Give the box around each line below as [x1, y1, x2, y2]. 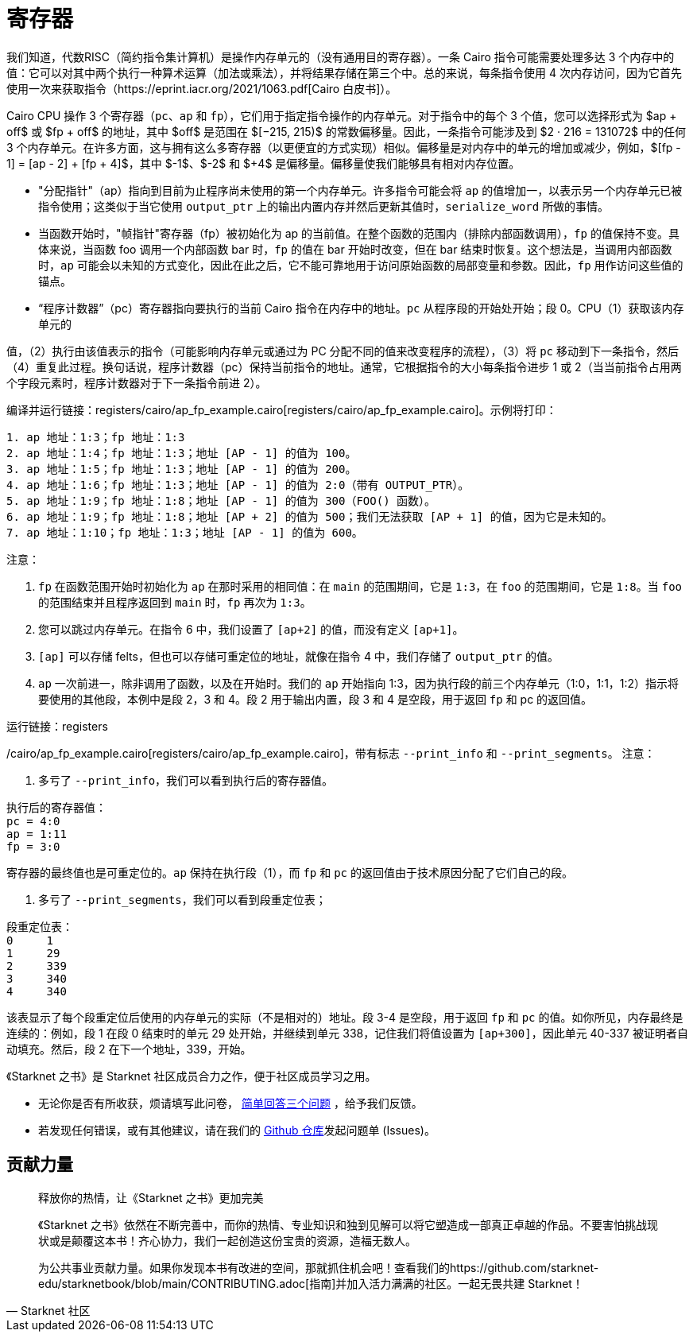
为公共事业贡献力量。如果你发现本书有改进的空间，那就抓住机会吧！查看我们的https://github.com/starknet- [38, 1260, 599, 1274]
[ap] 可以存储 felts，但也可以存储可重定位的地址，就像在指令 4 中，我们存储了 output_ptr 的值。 [38, 649, 559, 663]
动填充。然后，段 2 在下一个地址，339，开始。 [6, 1041, 252, 1056]
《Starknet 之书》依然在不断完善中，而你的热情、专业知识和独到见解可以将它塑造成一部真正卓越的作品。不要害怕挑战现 [38, 1217, 659, 1231]
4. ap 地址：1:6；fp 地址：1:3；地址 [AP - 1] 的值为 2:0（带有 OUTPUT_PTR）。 [6, 478, 470, 491]
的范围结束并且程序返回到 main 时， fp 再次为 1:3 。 [38, 595, 312, 609]
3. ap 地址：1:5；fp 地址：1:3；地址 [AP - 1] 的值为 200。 [6, 462, 357, 475]
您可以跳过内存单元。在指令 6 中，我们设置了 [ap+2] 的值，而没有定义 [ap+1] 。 [38, 622, 464, 636]
